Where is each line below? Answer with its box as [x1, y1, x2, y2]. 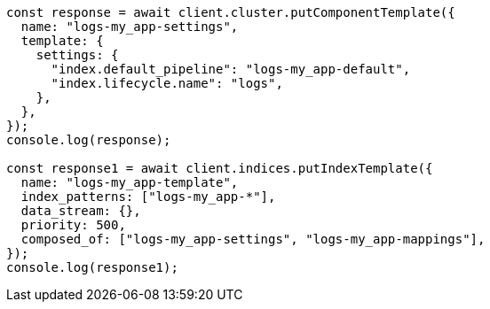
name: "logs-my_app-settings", [20, 19, 239, 34]
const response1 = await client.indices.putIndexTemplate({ [6, 161, 433, 175]
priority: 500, [20, 218, 126, 232]
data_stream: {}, [20, 204, 141, 218]
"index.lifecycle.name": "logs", [51, 76, 283, 90]
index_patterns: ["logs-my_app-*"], [20, 189, 276, 204]
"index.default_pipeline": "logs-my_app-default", [51, 62, 411, 76]
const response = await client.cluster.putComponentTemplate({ [6, 5, 455, 19]
